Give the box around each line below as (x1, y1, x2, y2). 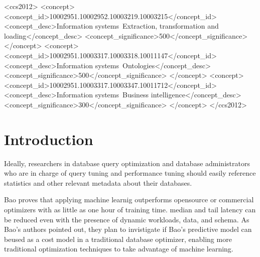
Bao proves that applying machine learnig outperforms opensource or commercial (4, 194, 254, 205)
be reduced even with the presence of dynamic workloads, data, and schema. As (4, 214, 249, 224)
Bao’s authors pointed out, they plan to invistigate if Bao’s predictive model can (4, 224, 252, 234)
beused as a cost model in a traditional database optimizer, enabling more (4, 233, 232, 244)
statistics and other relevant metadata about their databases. (4, 177, 192, 188)
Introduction (4, 128, 93, 149)
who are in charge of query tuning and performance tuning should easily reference (4, 168, 256, 178)
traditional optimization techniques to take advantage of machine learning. (4, 243, 233, 254)
